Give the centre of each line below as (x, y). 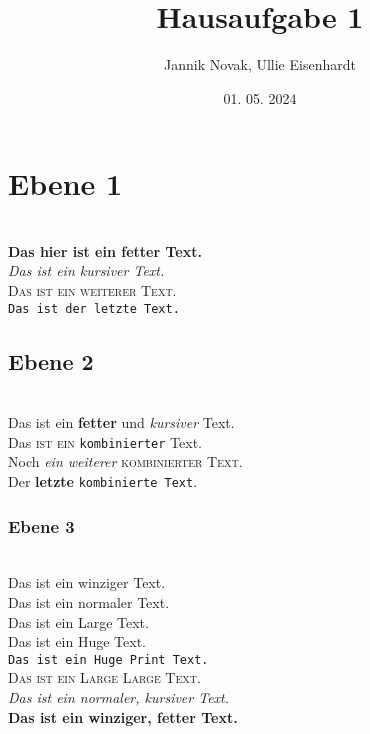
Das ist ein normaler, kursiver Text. (119, 697)
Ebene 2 (51, 360)
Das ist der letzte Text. (94, 308)
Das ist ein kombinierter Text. (105, 441)
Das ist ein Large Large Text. (104, 677)
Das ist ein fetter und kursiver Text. (121, 422)
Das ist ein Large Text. (78, 621)
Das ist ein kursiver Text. (86, 270)
